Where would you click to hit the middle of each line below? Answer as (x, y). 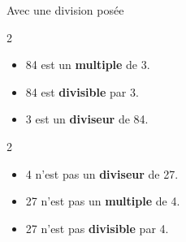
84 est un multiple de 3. (88, 65)
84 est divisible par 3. (82, 91)
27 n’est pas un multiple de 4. (103, 201)
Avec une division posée (65, 10)
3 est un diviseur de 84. (87, 119)
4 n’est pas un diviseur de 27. (102, 173)
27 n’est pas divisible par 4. (97, 228)
